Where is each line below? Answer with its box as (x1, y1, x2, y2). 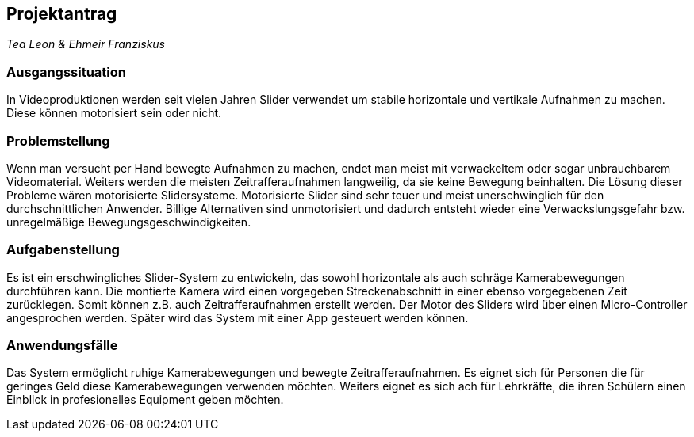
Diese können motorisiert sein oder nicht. (6, 106, 222, 120)
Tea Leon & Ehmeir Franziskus (6, 37, 166, 51)
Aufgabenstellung (6, 241, 120, 258)
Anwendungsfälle (6, 337, 118, 354)
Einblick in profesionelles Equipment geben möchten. (6, 393, 284, 407)
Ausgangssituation (6, 63, 126, 80)
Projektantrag (6, 4, 117, 24)
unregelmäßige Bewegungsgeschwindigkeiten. (6, 215, 251, 229)
